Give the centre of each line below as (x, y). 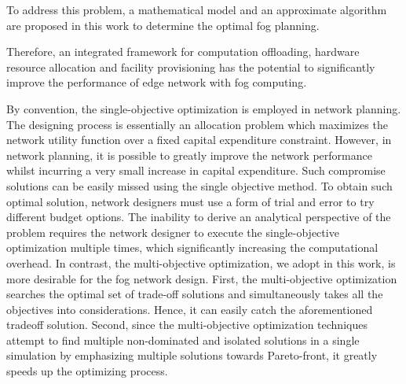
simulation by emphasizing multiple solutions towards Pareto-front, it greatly (192, 355)
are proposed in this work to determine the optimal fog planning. (163, 25)
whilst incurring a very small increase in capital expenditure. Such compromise (196, 170)
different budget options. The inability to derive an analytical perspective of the (199, 217)
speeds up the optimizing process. (87, 371)
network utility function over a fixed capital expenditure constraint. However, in (199, 140)
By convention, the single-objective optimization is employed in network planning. (204, 108)
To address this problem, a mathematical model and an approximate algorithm (197, 9)
